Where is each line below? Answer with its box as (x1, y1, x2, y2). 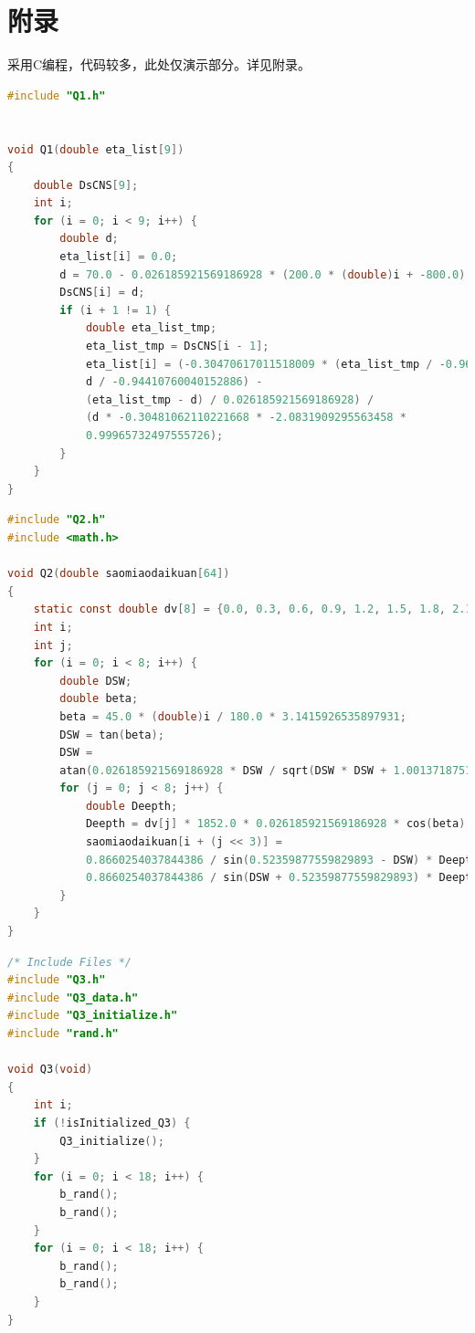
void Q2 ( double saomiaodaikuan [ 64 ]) (7, 567, 230, 581)
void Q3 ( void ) (7, 1063, 93, 1076)
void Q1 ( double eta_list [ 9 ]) (7, 142, 185, 156)
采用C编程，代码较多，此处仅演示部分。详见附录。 (7, 55, 311, 74)
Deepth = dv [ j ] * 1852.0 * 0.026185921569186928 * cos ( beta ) (85, 817, 466, 831)
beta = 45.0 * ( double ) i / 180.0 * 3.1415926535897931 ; (59, 709, 406, 723)
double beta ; (59, 692, 139, 706)
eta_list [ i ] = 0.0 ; (59, 250, 178, 264)
